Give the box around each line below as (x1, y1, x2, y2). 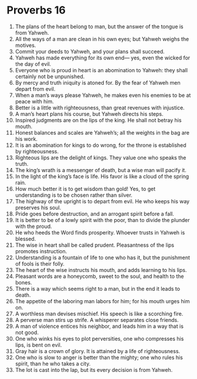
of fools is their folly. (15, 260, 65, 267)
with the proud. (15, 223, 52, 230)
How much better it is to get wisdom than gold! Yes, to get (15, 185, 156, 192)
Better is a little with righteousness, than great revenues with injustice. (15, 104, 185, 111)
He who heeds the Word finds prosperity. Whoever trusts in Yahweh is (15, 229, 185, 236)
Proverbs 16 (6, 4, 66, 17)
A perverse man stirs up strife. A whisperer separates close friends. (15, 316, 179, 323)
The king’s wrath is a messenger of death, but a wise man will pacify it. (15, 166, 186, 173)
